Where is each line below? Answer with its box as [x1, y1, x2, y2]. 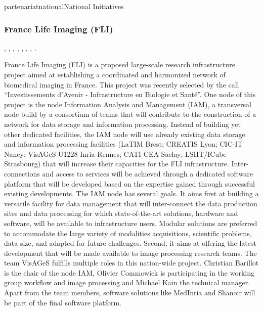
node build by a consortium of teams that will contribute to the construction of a [4, 109, 256, 119]
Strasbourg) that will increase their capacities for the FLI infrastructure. [4, 158, 229, 169]
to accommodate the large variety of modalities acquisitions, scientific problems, [4, 228, 252, 238]
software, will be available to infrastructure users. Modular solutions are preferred [4, 217, 257, 228]
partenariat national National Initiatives [4, 1, 124, 11]
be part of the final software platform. [4, 297, 121, 307]
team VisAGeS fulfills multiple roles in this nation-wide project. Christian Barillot [4, 257, 259, 268]
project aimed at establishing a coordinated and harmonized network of [4, 69, 226, 79]
